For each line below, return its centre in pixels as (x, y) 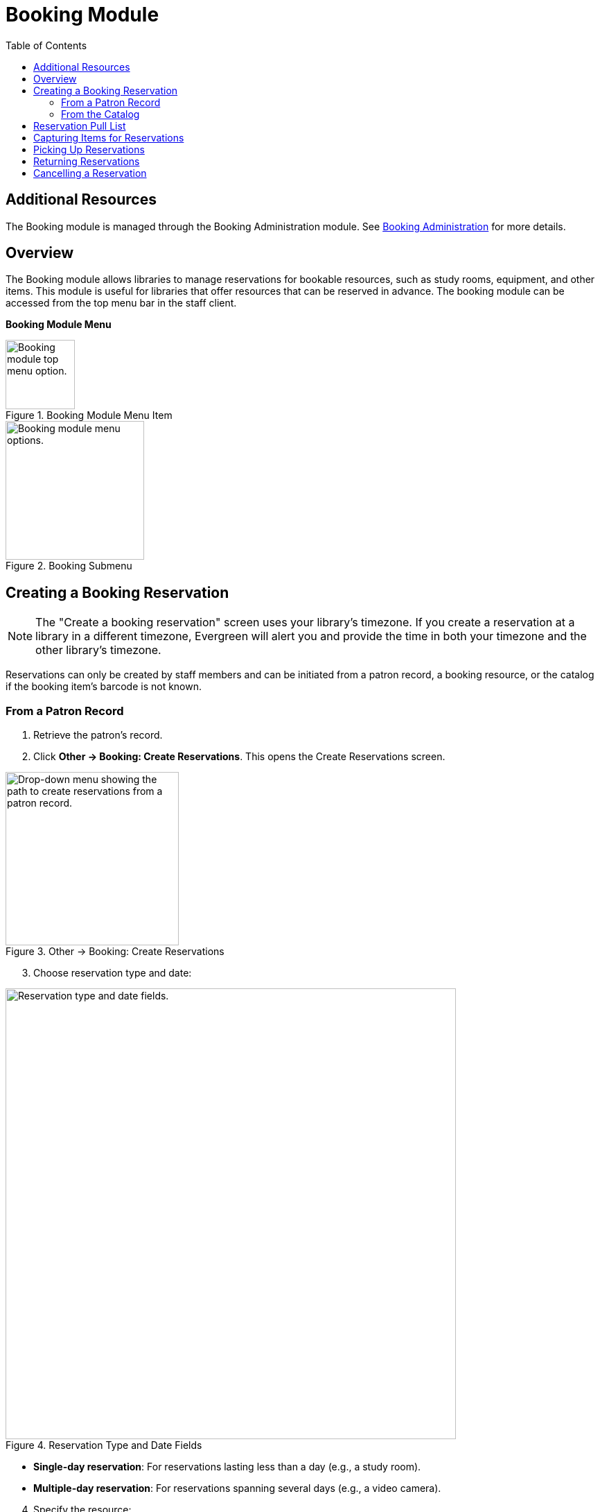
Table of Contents (46, 45)
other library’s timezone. (98, 650)
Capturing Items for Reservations (109, 137)
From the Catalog (100, 114)
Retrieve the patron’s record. (98, 735)
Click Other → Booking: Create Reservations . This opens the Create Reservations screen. (239, 757)
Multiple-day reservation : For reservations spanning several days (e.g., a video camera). (237, 1488)
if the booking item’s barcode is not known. (104, 687)
